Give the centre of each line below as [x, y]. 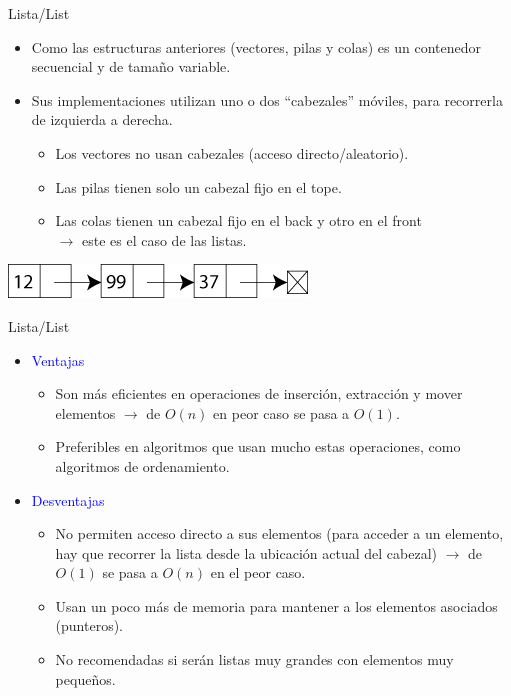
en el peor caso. [258, 572]
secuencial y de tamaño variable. [131, 66]
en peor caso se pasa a [281, 412]
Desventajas [68, 499]
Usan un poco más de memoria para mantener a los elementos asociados [276, 605]
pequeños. [85, 678]
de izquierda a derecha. [102, 119]
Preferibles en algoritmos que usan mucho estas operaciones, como [258, 446]
